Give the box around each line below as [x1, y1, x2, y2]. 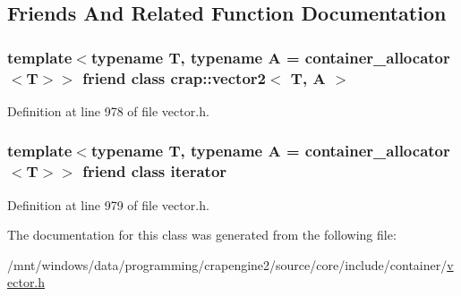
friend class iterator [82, 160, 227, 182]
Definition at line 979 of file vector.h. [7, 195, 209, 214]
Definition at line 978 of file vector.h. [7, 101, 209, 120]
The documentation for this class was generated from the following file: [7, 225, 397, 244]
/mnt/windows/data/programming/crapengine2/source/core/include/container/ [7, 255, 448, 274]
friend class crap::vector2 [82, 66, 266, 89]
